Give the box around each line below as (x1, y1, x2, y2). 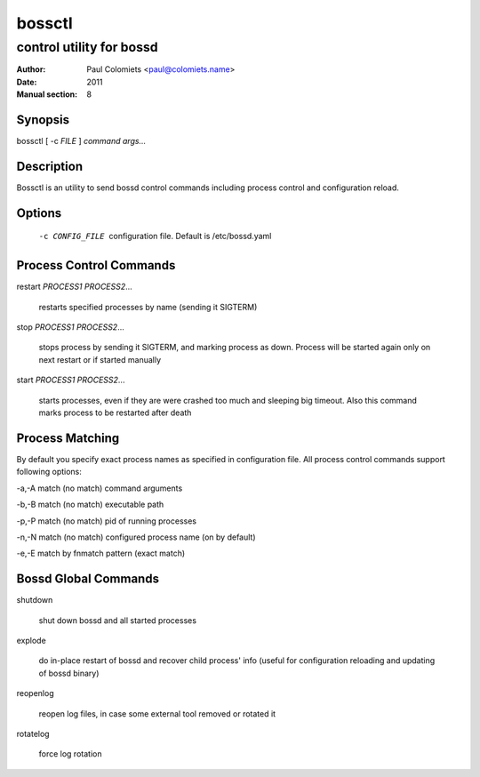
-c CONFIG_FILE (38, 231, 106, 242)
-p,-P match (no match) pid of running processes (16, 516, 197, 526)
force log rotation (38, 749, 102, 759)
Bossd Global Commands (16, 572, 160, 587)
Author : (16, 64, 46, 75)
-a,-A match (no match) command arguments (16, 483, 183, 493)
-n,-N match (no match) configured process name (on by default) (16, 532, 257, 542)
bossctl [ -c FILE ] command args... (16, 136, 147, 147)
